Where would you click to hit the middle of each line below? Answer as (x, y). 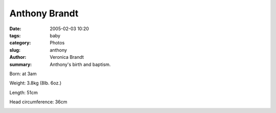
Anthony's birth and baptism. (80, 64)
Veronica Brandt (67, 57)
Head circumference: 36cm (38, 102)
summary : (21, 64)
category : (20, 43)
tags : (15, 35)
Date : (15, 29)
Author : (18, 57)
